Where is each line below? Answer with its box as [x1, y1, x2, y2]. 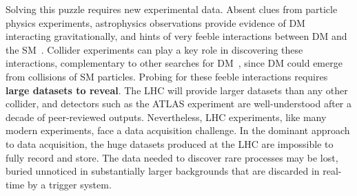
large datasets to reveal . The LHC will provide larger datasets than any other [6, 83, 348, 97]
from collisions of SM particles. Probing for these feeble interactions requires [6, 69, 328, 83]
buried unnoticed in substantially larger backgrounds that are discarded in [6, 164, 320, 178]
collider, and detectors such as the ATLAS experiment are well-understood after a [6, 96, 351, 111]
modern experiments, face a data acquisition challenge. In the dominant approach [6, 123, 350, 138]
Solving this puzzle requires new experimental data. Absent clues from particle [6, 2, 338, 16]
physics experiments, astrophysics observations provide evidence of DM [6, 15, 305, 30]
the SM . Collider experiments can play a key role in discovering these [6, 42, 303, 56]
